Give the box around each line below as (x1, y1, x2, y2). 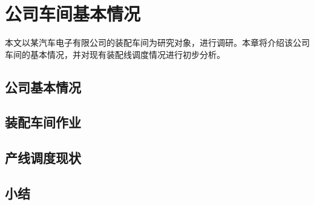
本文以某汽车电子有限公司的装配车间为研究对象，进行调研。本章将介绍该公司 (5, 36, 310, 49)
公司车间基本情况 (5, 1, 141, 26)
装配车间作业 (5, 113, 81, 131)
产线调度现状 (5, 148, 81, 167)
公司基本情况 (5, 77, 81, 96)
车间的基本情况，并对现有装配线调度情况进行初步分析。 (5, 48, 225, 60)
